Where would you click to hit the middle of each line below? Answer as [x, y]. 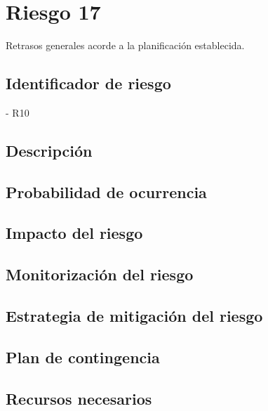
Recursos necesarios [79, 398]
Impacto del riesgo [74, 233]
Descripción [49, 150]
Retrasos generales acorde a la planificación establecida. [125, 45]
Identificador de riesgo [88, 83]
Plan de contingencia [83, 357]
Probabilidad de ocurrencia [106, 191]
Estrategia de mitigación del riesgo [134, 316]
